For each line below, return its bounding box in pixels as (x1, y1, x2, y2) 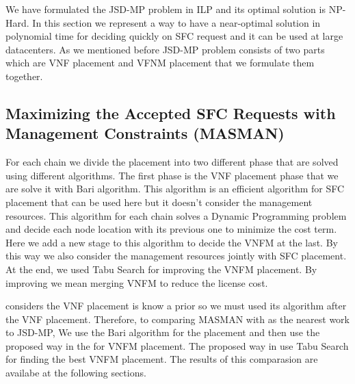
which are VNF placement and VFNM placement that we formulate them (5, 55, 315, 70)
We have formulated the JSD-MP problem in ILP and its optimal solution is (5, 2, 326, 16)
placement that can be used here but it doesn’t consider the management (5, 194, 313, 209)
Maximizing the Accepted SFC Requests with (5, 102, 336, 123)
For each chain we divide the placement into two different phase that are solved (5, 155, 339, 169)
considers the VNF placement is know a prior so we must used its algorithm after (5, 298, 347, 313)
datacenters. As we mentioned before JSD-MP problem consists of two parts (5, 42, 325, 56)
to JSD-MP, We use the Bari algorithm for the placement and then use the (5, 325, 320, 340)
